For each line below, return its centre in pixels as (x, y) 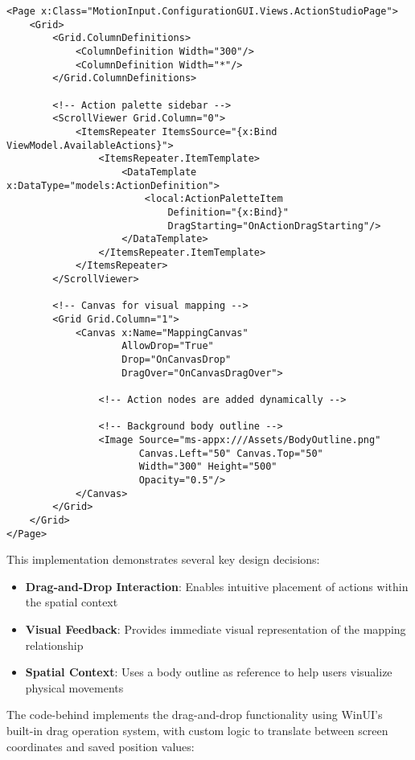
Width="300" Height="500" (208, 467)
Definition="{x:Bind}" (228, 212)
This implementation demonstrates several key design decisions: (163, 559)
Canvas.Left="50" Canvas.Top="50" (231, 453)
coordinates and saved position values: (101, 746)
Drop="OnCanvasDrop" (177, 360)
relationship (54, 645)
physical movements (74, 687)
